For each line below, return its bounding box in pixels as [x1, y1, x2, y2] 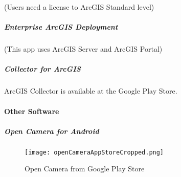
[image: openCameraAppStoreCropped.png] [25, 148, 164, 156]
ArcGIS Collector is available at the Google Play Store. [4, 85, 177, 96]
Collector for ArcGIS [4, 63, 81, 74]
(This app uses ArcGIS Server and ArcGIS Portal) [4, 43, 163, 54]
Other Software [4, 105, 59, 116]
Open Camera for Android [4, 125, 99, 136]
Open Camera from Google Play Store [25, 163, 145, 174]
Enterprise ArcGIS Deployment [4, 21, 118, 32]
